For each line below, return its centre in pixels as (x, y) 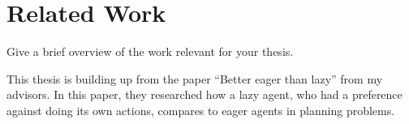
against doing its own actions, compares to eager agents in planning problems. (201, 110)
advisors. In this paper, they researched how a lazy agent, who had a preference (204, 94)
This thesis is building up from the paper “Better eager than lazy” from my (195, 78)
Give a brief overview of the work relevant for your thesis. (150, 51)
